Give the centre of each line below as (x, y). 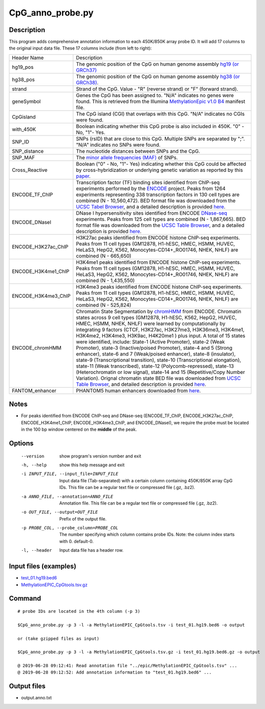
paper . (83, 176)
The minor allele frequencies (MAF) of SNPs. (127, 157)
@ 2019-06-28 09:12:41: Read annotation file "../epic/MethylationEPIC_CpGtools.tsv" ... (127, 666)
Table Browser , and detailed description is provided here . (141, 384)
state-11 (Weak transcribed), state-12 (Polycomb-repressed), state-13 (155, 366)
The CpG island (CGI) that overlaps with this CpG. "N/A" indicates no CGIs (160, 114)
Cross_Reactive (30, 170)
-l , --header (37, 550)
